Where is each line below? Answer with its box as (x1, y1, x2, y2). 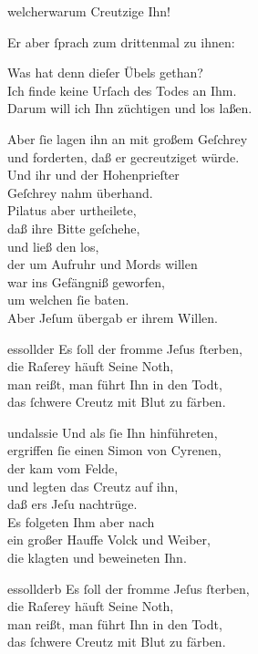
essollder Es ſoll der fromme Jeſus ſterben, (7, 338, 243, 358)
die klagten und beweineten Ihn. (7, 548, 187, 567)
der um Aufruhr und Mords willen (7, 254, 198, 274)
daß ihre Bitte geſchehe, (7, 218, 140, 237)
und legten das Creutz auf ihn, (7, 476, 179, 495)
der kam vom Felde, (7, 459, 119, 478)
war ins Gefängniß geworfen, (7, 272, 165, 291)
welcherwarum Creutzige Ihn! (7, 2, 171, 20)
